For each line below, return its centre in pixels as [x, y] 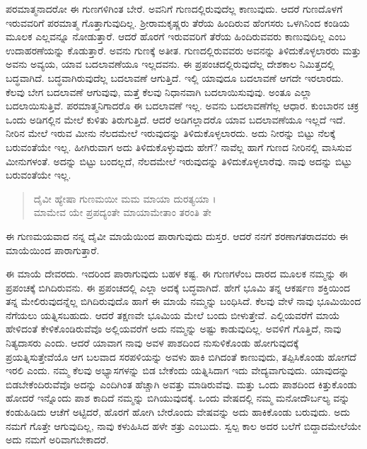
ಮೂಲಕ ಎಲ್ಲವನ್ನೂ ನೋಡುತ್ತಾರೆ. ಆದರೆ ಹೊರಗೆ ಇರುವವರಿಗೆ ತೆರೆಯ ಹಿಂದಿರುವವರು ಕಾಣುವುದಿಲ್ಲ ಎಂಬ [176, 36]
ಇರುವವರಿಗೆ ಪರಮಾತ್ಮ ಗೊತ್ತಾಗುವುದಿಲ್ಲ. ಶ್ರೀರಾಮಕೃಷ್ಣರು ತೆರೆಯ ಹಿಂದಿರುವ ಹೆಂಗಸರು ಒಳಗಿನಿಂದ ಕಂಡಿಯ [178, 22]
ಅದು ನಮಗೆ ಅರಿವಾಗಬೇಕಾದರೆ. [57, 439]
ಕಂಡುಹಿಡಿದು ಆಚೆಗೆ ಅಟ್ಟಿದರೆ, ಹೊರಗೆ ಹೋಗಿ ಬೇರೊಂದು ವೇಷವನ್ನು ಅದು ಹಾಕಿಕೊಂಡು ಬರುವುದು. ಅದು [178, 412]
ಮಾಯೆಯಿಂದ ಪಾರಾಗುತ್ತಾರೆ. [53, 250]
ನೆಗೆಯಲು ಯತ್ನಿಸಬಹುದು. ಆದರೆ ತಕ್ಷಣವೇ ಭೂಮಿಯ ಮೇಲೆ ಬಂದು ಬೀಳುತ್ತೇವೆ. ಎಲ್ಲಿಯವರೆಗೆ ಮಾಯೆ [173, 315]
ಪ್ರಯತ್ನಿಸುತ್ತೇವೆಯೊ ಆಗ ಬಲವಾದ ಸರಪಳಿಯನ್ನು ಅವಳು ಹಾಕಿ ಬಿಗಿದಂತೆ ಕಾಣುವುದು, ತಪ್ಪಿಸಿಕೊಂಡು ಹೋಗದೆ [181, 356]
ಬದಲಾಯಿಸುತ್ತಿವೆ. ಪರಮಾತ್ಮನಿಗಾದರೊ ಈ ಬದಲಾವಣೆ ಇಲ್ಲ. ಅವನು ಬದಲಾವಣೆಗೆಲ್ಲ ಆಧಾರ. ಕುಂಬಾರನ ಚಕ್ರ [182, 106]
